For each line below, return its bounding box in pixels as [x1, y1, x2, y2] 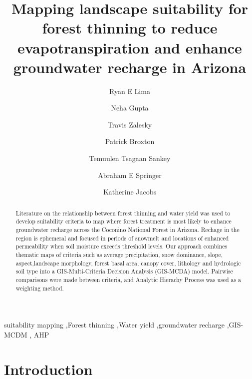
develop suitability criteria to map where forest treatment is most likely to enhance [15, 217, 232, 225]
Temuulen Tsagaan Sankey [89, 153, 171, 163]
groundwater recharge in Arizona [13, 56, 247, 77]
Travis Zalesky [107, 119, 152, 129]
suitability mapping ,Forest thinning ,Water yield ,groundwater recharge [4, 319, 225, 330]
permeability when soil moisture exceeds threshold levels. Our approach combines [15, 242, 228, 250]
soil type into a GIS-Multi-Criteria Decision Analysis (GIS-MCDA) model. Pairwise [15, 267, 233, 275]
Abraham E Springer [98, 169, 162, 180]
